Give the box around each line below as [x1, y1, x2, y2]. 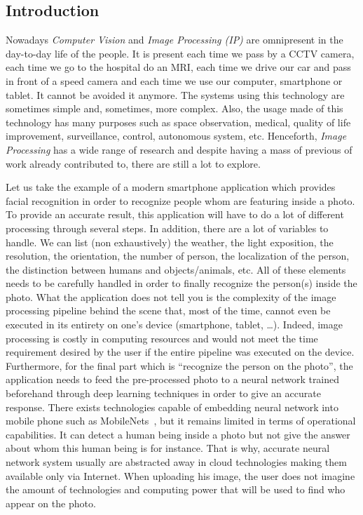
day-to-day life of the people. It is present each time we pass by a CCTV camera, [6, 46, 355, 60]
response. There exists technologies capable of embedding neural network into [6, 399, 338, 414]
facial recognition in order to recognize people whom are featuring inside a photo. [6, 193, 355, 208]
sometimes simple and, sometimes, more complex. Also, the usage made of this [6, 101, 343, 116]
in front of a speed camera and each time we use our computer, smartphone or [6, 73, 343, 88]
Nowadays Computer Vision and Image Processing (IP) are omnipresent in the [6, 32, 343, 47]
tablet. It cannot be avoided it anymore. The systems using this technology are [6, 87, 345, 102]
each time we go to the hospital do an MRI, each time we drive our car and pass [6, 60, 351, 74]
